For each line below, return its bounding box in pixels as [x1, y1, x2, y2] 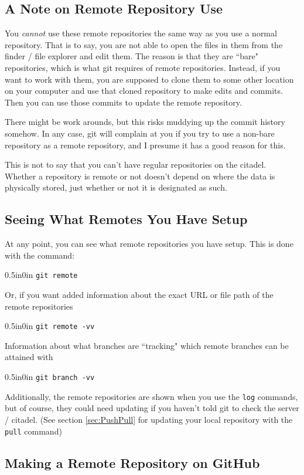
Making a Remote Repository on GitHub [5, 453, 260, 471]
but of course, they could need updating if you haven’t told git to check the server [5, 402, 299, 414]
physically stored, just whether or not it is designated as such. [5, 181, 227, 194]
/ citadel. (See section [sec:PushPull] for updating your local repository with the [5, 413, 293, 425]
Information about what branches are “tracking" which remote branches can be [5, 339, 289, 351]
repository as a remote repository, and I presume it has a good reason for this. [5, 138, 286, 151]
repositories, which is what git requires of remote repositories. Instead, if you [5, 61, 281, 73]
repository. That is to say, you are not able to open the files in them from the [5, 38, 283, 50]
